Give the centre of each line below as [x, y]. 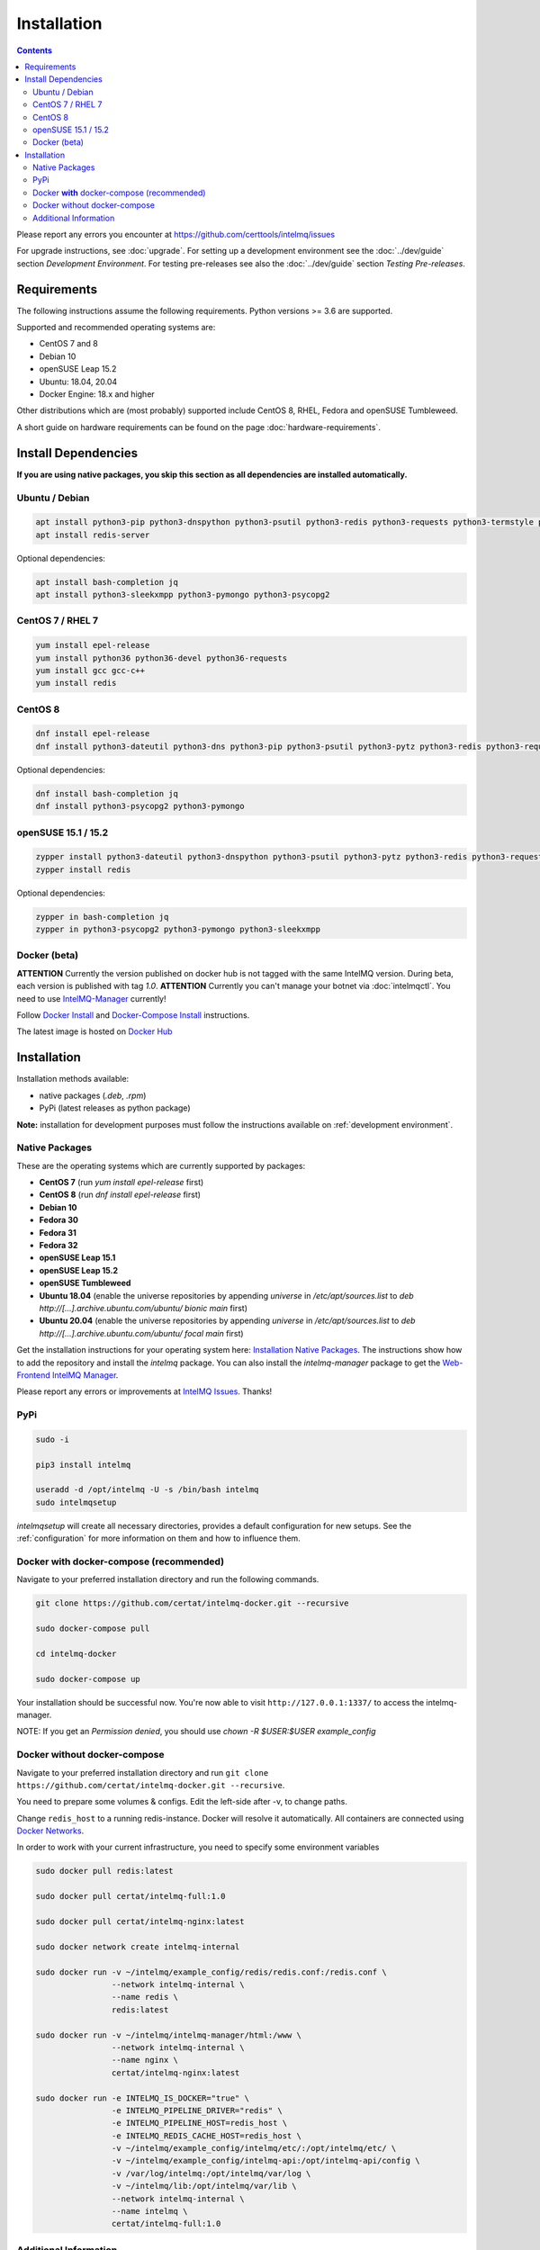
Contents [35, 50]
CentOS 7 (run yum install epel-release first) [121, 1183]
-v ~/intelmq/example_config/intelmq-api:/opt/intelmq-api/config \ [265, 2161]
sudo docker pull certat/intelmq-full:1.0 [130, 1896]
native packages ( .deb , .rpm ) [93, 1095]
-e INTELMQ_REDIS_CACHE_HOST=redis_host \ [206, 2136]
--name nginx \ [145, 2060]
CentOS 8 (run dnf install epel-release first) [120, 1195]
